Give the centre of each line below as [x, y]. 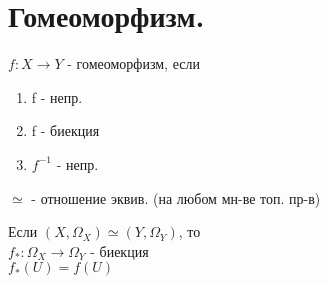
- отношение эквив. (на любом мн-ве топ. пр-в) [176, 197]
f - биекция [65, 130]
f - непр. [57, 96]
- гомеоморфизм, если [133, 63]
